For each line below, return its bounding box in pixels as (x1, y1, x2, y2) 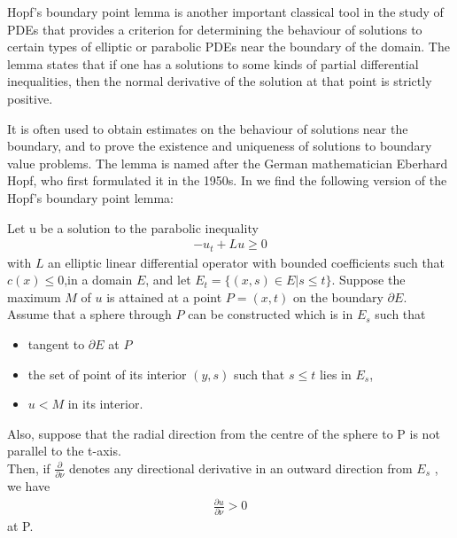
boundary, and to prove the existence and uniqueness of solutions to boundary (7, 136, 432, 155)
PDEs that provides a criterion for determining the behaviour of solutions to (7, 19, 422, 38)
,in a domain (64, 270, 133, 289)
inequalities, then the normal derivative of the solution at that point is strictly (7, 72, 432, 90)
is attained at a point (106, 287, 222, 306)
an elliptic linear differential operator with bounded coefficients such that (48, 253, 445, 271)
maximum (7, 287, 61, 306)
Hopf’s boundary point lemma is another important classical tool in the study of (7, 3, 444, 20)
